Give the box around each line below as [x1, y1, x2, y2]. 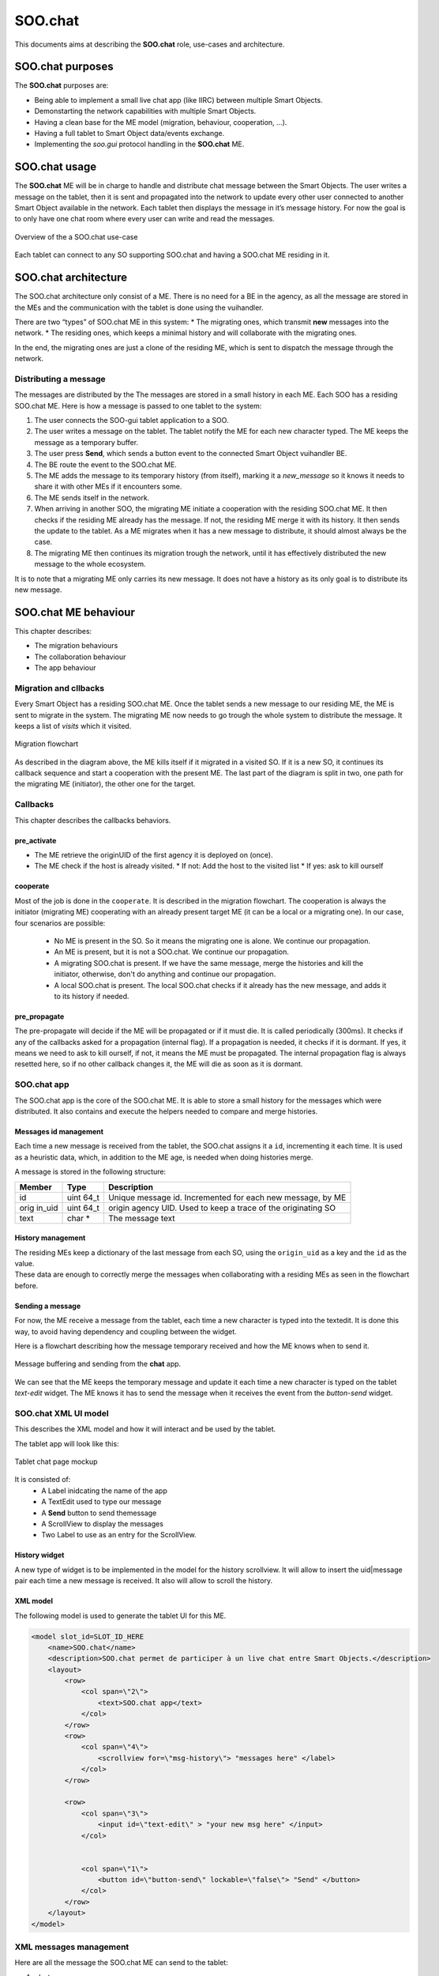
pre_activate [14, 835, 57, 845]
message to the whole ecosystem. [34, 560, 146, 569]
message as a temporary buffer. [34, 437, 138, 447]
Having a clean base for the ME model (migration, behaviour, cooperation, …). [34, 117, 287, 126]
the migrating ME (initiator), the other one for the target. [14, 779, 196, 789]
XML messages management [14, 1941, 129, 1952]
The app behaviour [34, 662, 96, 672]
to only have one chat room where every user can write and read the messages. [14, 214, 276, 224]
